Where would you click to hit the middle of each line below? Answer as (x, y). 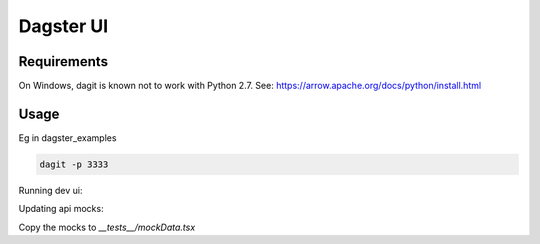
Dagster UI (63, 26)
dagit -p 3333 (74, 164)
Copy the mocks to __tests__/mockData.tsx (107, 227)
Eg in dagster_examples (67, 137)
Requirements (63, 61)
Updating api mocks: (61, 209)
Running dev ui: (50, 190)
